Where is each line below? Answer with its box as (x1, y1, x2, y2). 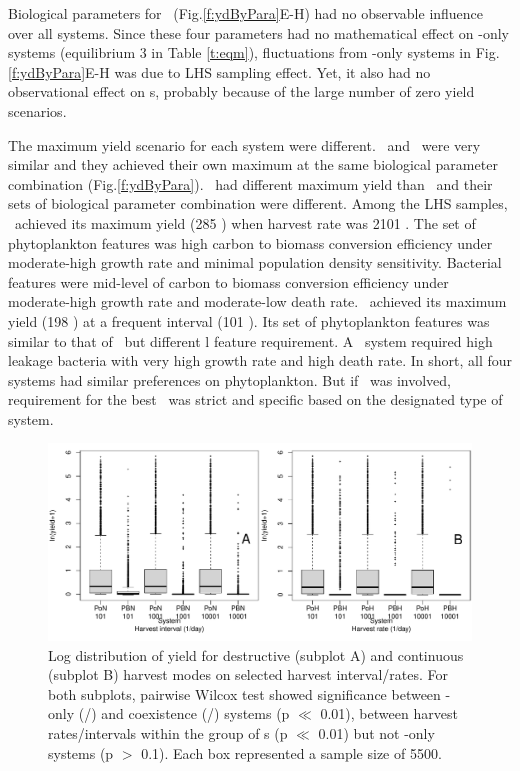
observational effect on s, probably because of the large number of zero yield (8, 81, 475, 102)
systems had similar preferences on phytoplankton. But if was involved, (8, 369, 451, 390)
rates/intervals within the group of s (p (48, 722, 288, 743)
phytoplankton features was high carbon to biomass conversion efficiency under (8, 232, 493, 253)
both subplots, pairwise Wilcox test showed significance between (48, 683, 441, 704)
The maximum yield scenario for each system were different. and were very (8, 134, 481, 155)
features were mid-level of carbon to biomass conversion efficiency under (8, 271, 449, 292)
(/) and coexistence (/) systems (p (78, 703, 290, 724)
